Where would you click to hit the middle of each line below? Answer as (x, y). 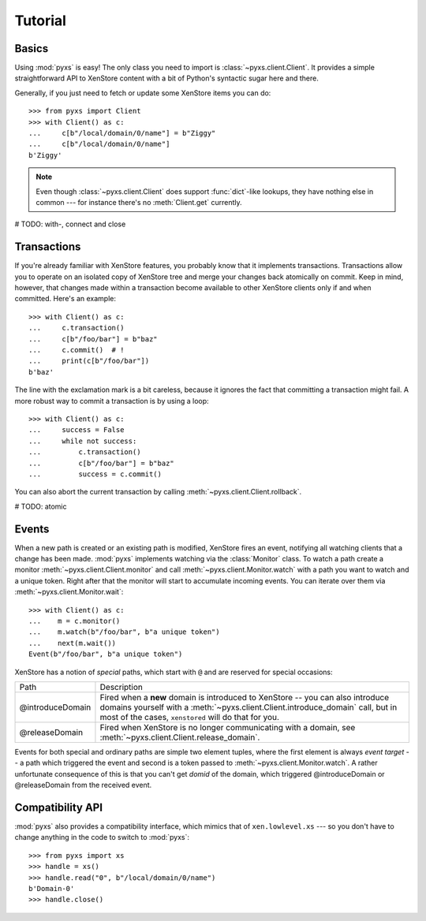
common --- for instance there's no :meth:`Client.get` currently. (139, 202)
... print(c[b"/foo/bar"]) (89, 361)
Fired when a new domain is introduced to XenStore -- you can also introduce (245, 697)
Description (121, 687)
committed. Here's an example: (65, 299)
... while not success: (83, 441)
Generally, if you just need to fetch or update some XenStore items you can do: (143, 93)
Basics (32, 48)
